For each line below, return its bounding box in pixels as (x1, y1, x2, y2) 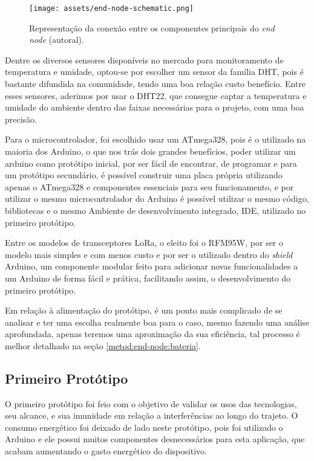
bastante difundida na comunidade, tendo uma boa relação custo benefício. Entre (5, 77, 306, 90)
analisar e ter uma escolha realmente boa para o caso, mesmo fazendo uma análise (5, 315, 310, 328)
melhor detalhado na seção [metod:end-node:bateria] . (5, 339, 201, 352)
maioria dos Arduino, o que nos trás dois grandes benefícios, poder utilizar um (5, 145, 296, 157)
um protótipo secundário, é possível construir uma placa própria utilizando (5, 169, 283, 181)
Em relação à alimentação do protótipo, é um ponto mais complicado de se (5, 304, 283, 317)
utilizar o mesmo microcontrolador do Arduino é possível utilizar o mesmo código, (5, 192, 309, 205)
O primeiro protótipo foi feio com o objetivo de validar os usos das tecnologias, (5, 397, 297, 410)
